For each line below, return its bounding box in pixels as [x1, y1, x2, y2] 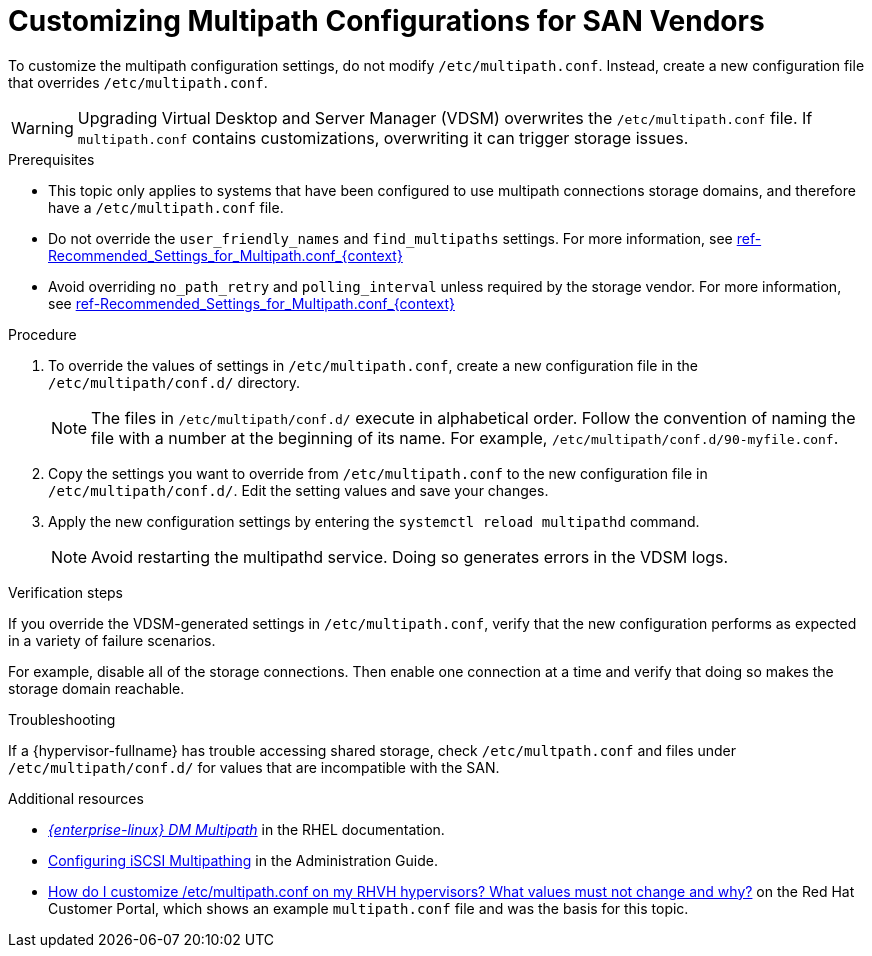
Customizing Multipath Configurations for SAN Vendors [8, 4, 765, 38]
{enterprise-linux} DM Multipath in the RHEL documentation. [48, 820, 445, 838]
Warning [11, 117, 74, 138]
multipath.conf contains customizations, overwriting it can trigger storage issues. [77, 127, 689, 148]
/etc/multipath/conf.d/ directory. [48, 373, 301, 391]
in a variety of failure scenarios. [8, 631, 216, 649]
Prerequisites [8, 150, 95, 168]
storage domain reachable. [8, 679, 185, 697]
